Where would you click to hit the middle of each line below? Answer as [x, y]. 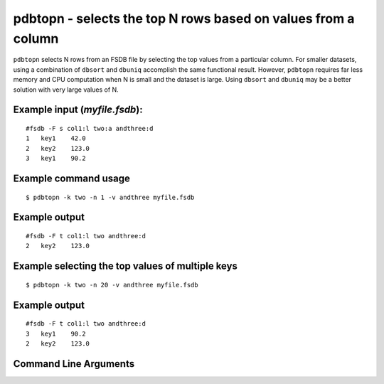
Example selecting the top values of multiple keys [126, 266]
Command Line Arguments [74, 364]
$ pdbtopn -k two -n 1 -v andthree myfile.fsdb [110, 197]
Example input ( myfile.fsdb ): [78, 110]
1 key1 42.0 [56, 138]
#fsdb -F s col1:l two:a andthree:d [90, 128]
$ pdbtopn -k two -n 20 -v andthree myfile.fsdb [112, 285]
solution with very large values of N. [66, 90]
